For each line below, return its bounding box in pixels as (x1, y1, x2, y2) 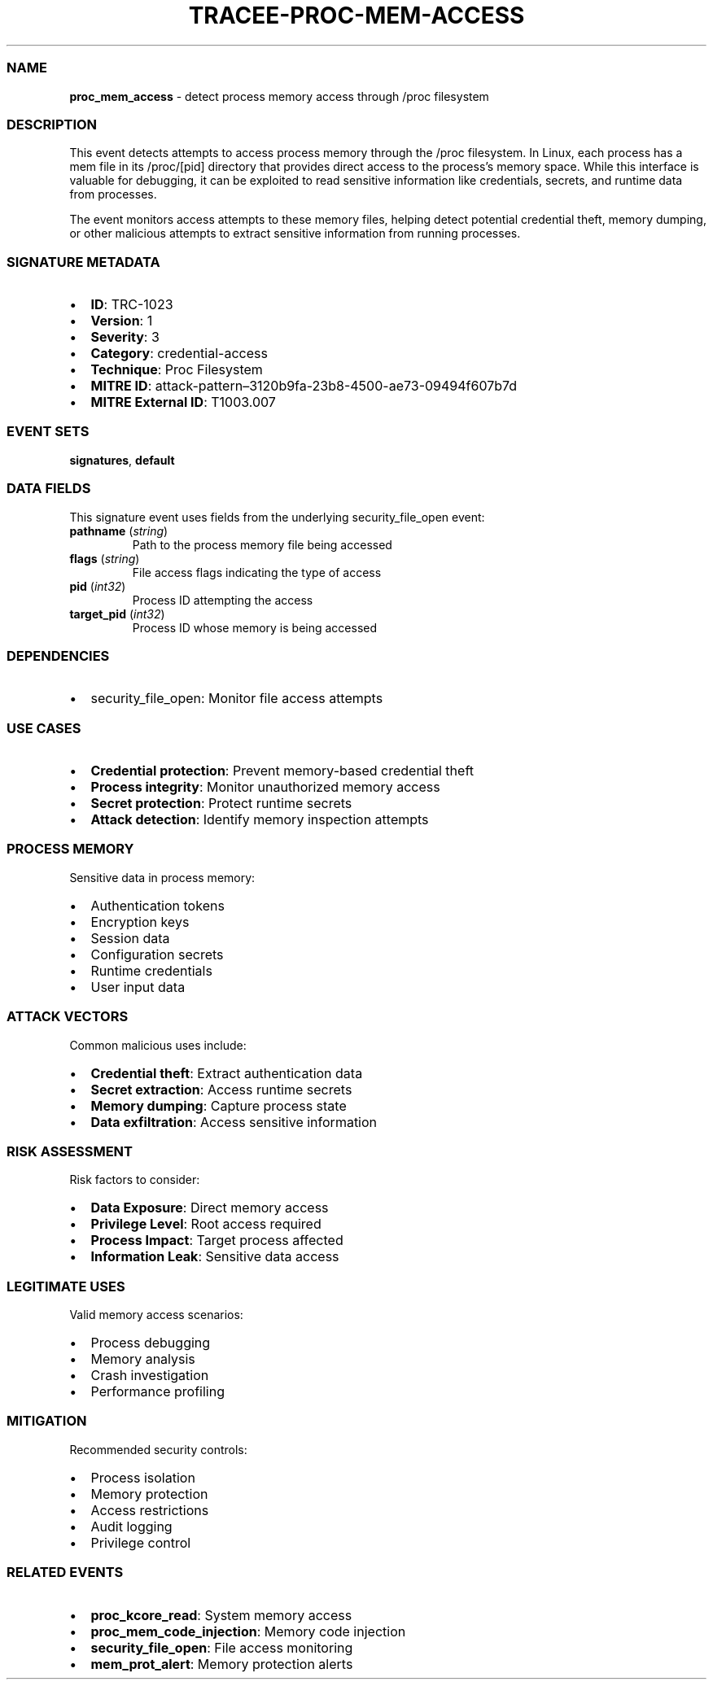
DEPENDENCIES (7, 647, 110, 664)
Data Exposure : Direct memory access (90, 1199, 329, 1216)
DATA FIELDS (7, 480, 91, 497)
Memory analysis (90, 1351, 195, 1367)
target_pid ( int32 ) (69, 606, 165, 621)
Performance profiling (90, 1383, 225, 1400)
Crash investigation (90, 1367, 209, 1383)
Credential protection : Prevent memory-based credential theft (90, 762, 474, 779)
